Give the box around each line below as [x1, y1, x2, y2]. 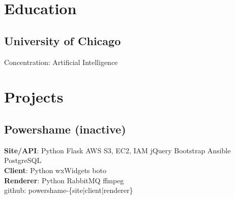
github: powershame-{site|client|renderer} [4, 185, 133, 195]
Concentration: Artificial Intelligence [4, 56, 118, 67]
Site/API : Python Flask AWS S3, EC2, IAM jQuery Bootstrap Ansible [4, 145, 231, 155]
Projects [4, 86, 64, 107]
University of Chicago [4, 32, 121, 48]
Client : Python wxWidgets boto [4, 164, 106, 175]
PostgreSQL [4, 155, 42, 165]
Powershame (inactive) [4, 121, 126, 137]
